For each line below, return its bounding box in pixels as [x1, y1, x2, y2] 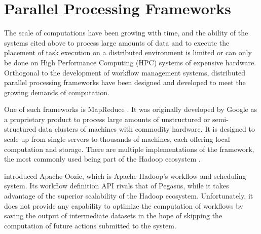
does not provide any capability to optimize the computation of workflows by [4, 200, 243, 211]
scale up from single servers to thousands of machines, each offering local [4, 134, 230, 144]
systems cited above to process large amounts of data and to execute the [4, 37, 230, 48]
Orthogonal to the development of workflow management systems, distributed [4, 67, 246, 77]
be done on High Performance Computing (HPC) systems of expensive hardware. [4, 57, 256, 67]
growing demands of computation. [4, 87, 109, 97]
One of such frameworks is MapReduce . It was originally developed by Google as [4, 104, 257, 114]
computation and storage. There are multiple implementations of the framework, [4, 143, 254, 154]
